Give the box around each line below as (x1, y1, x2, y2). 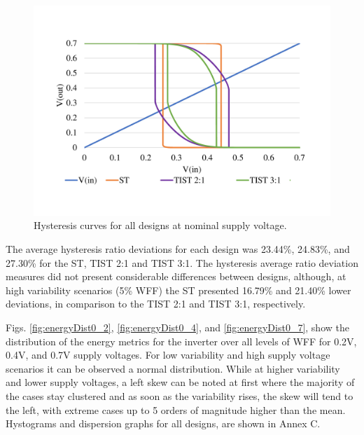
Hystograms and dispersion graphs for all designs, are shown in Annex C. (6, 416, 321, 431)
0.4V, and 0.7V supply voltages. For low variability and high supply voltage (6, 347, 330, 362)
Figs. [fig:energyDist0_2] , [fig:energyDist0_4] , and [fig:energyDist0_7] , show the (6, 319, 349, 334)
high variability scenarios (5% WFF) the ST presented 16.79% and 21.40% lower (6, 282, 351, 297)
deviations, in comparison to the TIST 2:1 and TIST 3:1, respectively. (6, 296, 306, 311)
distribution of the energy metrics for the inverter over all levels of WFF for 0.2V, (6, 333, 357, 348)
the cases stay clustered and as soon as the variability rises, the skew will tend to (6, 388, 353, 403)
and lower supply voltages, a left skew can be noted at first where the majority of (6, 375, 355, 389)
